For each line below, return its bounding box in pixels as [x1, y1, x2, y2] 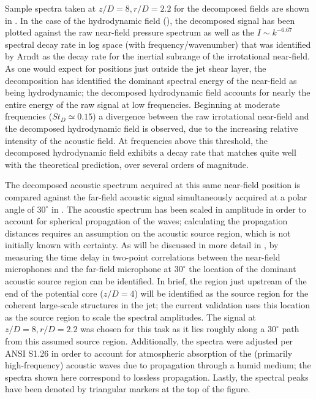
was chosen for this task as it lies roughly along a [80, 322, 265, 335]
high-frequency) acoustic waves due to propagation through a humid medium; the [5, 359, 311, 371]
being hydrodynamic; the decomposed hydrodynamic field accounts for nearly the [5, 86, 310, 99]
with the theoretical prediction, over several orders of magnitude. [5, 158, 249, 170]
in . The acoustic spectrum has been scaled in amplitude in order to [51, 202, 306, 215]
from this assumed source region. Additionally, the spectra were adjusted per [5, 335, 293, 348]
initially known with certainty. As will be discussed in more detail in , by [5, 238, 279, 251]
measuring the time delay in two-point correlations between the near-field [5, 250, 280, 263]
